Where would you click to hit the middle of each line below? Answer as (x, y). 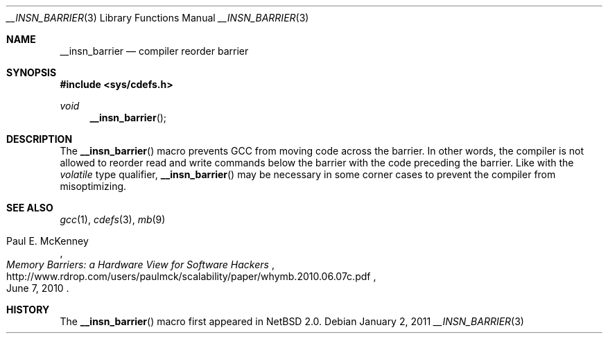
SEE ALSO (30, 208)
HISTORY (28, 310)
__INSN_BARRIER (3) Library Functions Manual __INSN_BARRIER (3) (158, 18)
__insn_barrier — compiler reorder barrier (154, 51)
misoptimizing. (93, 186)
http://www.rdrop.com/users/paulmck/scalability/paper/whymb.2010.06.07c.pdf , (191, 276)
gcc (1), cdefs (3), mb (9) (113, 219)
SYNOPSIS (32, 72)
